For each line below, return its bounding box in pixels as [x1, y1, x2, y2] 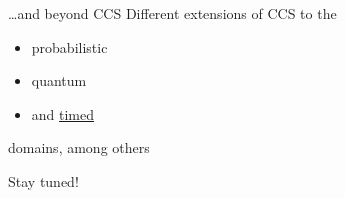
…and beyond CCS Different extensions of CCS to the [8, 3, 337, 23]
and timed [31, 103, 95, 124]
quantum [31, 70, 87, 91]
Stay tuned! [8, 170, 79, 191]
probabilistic [31, 36, 108, 57]
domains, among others [8, 137, 150, 158]
